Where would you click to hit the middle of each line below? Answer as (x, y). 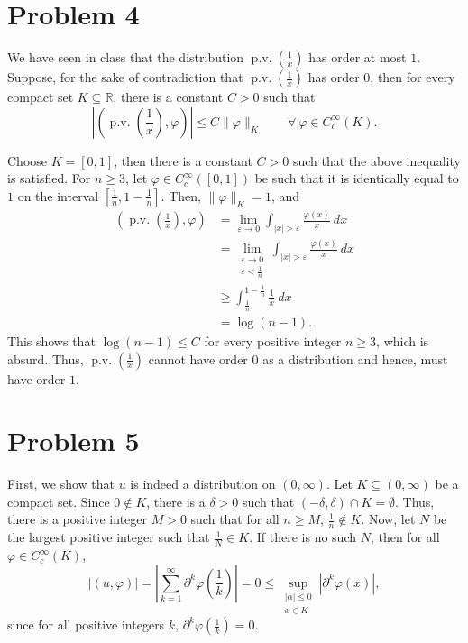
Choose (28, 160)
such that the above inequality (376, 160)
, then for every (413, 77)
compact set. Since (59, 501)
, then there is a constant (183, 160)
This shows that (51, 340)
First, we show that (61, 484)
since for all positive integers (86, 625)
